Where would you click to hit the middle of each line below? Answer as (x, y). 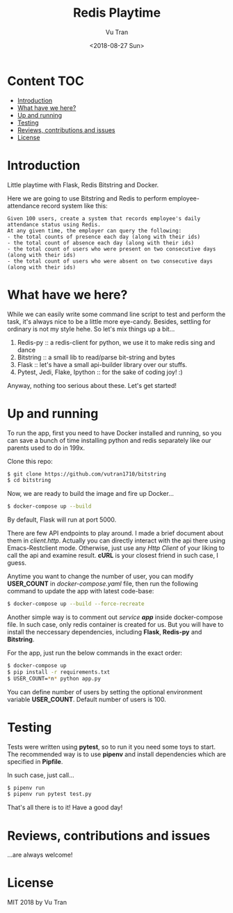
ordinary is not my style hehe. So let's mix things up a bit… (91, 329)
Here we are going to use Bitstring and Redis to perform (87, 198)
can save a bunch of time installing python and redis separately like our (109, 440)
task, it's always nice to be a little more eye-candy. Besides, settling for (109, 321)
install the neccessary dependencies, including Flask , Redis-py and (105, 632)
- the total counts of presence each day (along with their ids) (104, 237)
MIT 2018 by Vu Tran (37, 903)
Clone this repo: (30, 461)
